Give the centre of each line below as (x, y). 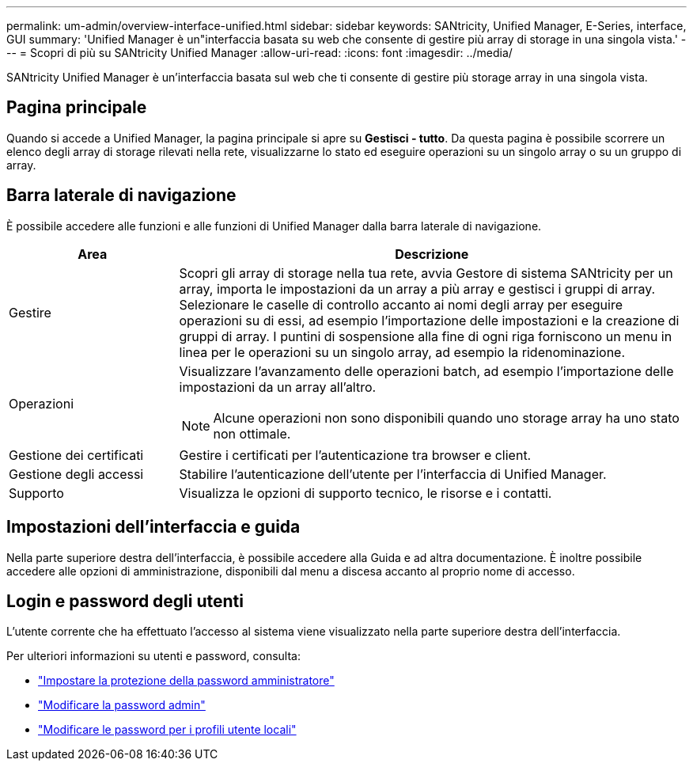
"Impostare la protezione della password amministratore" (186, 681)
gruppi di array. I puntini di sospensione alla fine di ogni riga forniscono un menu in (426, 336)
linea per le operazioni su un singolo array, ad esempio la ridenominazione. (402, 352)
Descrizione (432, 254)
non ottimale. (252, 433)
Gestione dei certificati (76, 455)
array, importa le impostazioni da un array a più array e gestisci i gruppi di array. (417, 289)
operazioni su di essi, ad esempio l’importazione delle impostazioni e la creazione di (429, 320)
